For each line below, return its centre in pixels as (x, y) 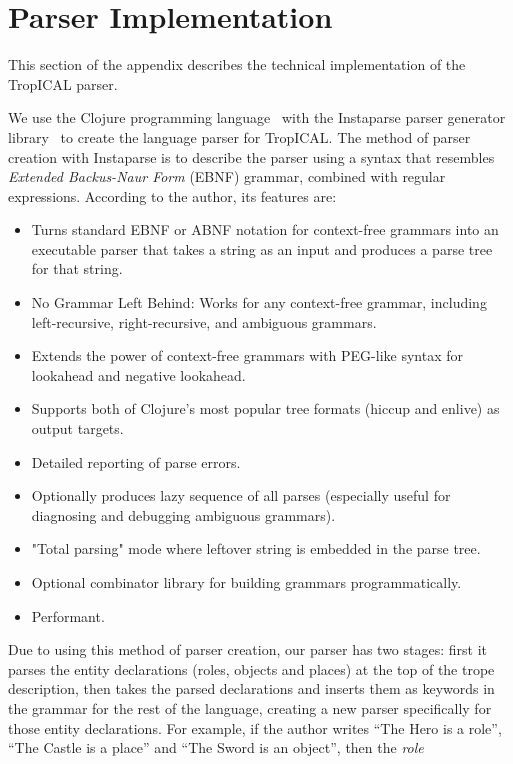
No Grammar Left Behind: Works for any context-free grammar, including (259, 302)
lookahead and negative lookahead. (138, 374)
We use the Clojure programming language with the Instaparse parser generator (257, 117)
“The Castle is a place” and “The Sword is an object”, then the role (216, 747)
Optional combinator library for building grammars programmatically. (246, 582)
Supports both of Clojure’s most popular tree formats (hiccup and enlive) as (265, 408)
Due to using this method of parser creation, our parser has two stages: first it (248, 649)
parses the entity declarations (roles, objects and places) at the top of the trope (251, 668)
